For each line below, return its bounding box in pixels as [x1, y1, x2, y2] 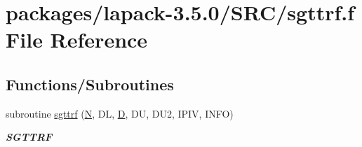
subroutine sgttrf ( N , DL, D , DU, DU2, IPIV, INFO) [6, 106, 234, 120]
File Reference [6, 25, 148, 54]
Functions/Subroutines [6, 73, 174, 94]
